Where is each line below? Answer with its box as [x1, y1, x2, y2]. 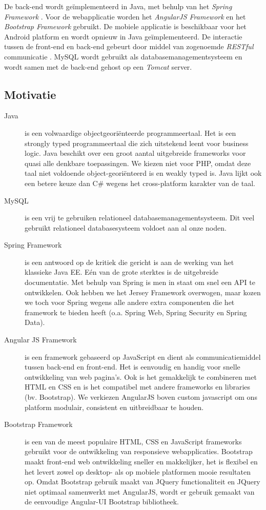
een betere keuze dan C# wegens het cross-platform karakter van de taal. [25, 177, 255, 188]
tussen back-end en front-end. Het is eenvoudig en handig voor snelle [25, 361, 240, 372]
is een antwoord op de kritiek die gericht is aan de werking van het [25, 256, 234, 267]
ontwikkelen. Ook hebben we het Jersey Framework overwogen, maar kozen [25, 287, 261, 297]
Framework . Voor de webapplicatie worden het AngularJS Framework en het [4, 11, 246, 22]
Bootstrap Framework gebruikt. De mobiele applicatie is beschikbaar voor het [4, 21, 247, 32]
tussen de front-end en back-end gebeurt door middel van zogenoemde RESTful [4, 41, 254, 52]
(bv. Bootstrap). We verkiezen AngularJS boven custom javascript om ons [25, 392, 257, 402]
